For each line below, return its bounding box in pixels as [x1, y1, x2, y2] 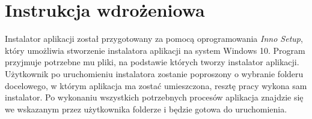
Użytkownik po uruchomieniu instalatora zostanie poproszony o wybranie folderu [5, 67, 304, 80]
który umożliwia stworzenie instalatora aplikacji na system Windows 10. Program [5, 44, 305, 56]
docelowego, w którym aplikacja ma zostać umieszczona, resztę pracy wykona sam [5, 79, 307, 91]
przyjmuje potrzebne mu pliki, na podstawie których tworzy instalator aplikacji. [5, 56, 299, 68]
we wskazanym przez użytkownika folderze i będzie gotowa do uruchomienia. [5, 102, 287, 115]
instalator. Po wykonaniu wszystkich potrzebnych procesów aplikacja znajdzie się [5, 91, 304, 103]
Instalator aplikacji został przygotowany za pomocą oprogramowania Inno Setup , [5, 32, 303, 45]
